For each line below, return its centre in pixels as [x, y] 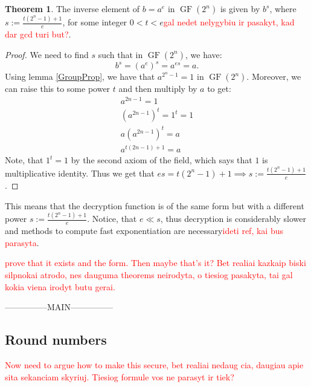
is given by [240, 8]
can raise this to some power [58, 89]
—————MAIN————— [59, 307]
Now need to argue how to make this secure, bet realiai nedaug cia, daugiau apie [154, 365]
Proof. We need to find [47, 54]
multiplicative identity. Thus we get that [80, 173]
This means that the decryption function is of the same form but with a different [155, 205]
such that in [120, 54]
